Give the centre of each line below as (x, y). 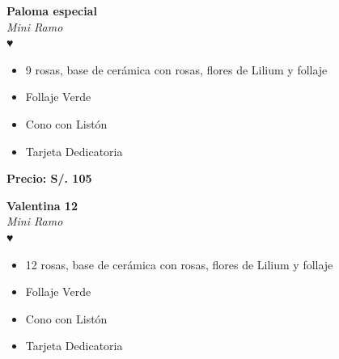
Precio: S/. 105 (49, 178)
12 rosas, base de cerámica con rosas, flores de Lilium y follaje (179, 264)
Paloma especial (52, 11)
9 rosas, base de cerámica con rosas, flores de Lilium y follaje (176, 69)
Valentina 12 (42, 205)
